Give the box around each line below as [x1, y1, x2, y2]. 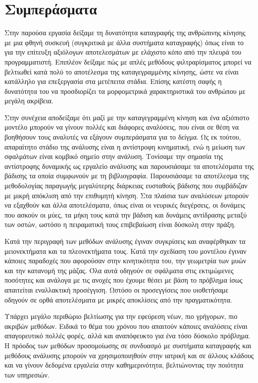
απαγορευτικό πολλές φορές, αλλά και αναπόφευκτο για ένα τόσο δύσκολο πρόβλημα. [4, 330, 251, 341]
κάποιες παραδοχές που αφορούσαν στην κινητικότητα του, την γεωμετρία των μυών [4, 255, 247, 266]
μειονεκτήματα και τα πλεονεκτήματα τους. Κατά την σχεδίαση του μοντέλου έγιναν [4, 245, 247, 256]
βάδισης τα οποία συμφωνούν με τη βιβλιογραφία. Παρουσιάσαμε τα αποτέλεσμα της [4, 170, 249, 181]
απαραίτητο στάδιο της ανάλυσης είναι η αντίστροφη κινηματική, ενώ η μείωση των [4, 141, 246, 152]
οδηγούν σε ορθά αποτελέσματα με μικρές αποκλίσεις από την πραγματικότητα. [4, 294, 232, 305]
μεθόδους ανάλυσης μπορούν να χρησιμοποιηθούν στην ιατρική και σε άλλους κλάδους [4, 350, 254, 360]
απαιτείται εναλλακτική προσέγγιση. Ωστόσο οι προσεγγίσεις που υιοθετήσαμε [4, 284, 229, 295]
